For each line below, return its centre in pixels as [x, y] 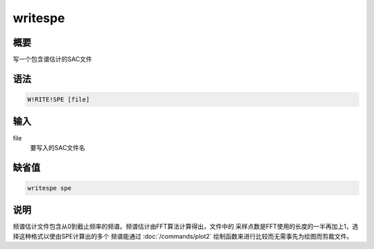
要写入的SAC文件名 [58, 147]
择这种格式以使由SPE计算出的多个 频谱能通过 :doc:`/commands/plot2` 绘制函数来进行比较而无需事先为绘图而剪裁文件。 [183, 236]
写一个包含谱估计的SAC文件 [53, 59]
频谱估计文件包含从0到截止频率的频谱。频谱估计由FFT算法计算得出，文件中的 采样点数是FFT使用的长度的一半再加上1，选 [186, 227]
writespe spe [50, 188]
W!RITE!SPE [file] [59, 100]
